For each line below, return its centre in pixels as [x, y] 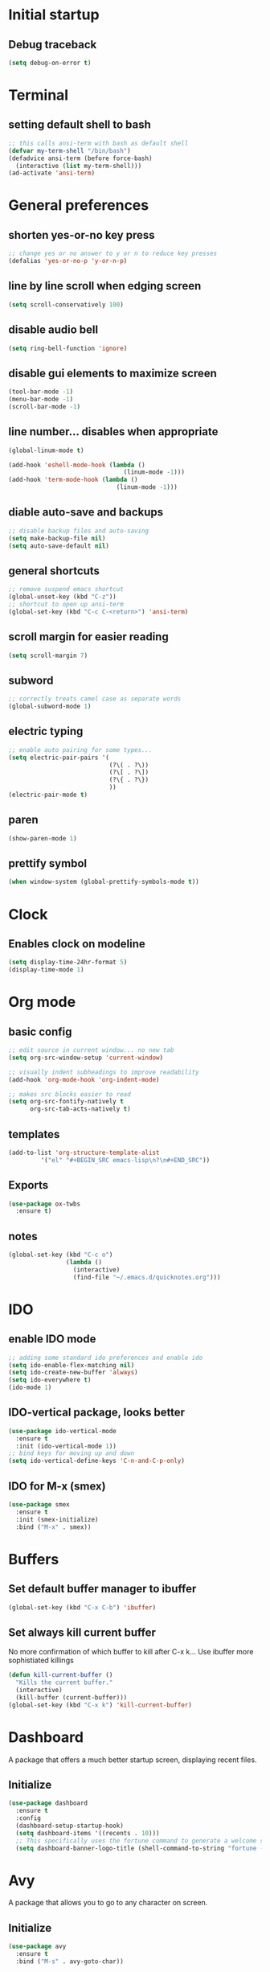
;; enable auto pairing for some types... [80, 750]
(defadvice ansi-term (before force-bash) [80, 158]
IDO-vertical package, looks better [97, 1413]
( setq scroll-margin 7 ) [48, 655]
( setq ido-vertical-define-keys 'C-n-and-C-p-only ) [96, 1461]
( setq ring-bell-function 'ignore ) [68, 348]
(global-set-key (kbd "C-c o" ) [61, 1255]
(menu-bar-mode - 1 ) [41, 400]
